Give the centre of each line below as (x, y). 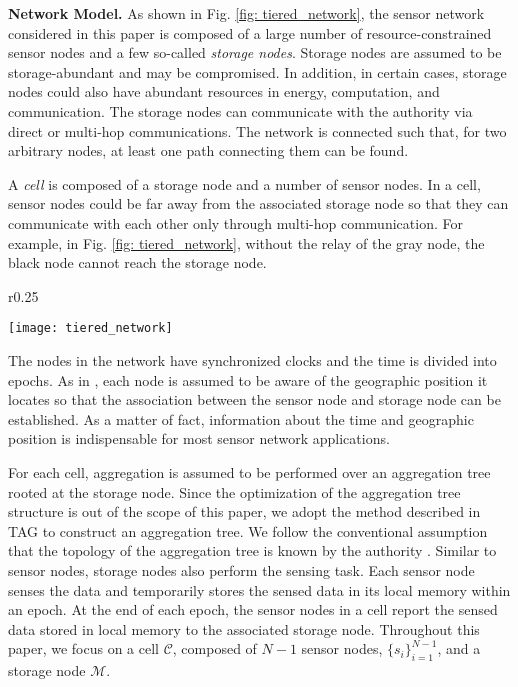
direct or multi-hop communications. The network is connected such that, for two (257, 130)
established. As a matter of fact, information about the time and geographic (241, 418)
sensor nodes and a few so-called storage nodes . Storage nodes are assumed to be (255, 52)
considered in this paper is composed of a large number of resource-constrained (250, 32)
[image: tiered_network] (90, 328)
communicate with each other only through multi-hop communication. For (235, 222)
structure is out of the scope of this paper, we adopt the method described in (244, 511)
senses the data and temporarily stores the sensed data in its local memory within (259, 589)
